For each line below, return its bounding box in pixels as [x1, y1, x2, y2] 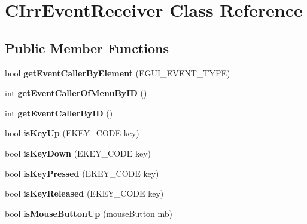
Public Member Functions [5, 38, 169, 57]
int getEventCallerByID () [5, 106, 113, 119]
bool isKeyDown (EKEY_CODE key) [5, 146, 151, 159]
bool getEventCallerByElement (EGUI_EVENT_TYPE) [5, 66, 230, 79]
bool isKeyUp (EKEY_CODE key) [5, 127, 139, 139]
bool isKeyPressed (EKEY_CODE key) [5, 167, 159, 179]
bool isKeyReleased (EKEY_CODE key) [5, 187, 164, 200]
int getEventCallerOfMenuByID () [5, 87, 147, 99]
